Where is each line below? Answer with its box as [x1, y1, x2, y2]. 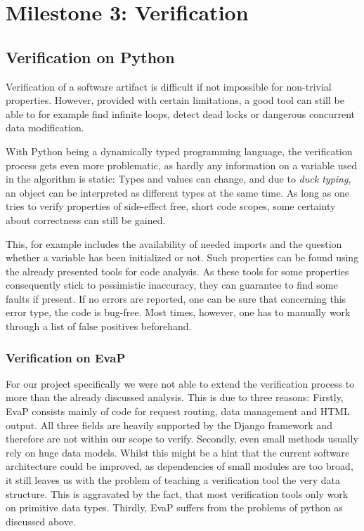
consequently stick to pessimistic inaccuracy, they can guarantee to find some [6, 277, 338, 292]
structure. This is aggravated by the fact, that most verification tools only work [6, 486, 349, 501]
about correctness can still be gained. [6, 212, 166, 227]
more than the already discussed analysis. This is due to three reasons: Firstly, [6, 390, 344, 405]
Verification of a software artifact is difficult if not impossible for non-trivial [6, 79, 332, 93]
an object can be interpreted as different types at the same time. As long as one [6, 185, 349, 199]
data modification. [6, 120, 84, 135]
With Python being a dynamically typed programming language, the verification [6, 143, 353, 158]
